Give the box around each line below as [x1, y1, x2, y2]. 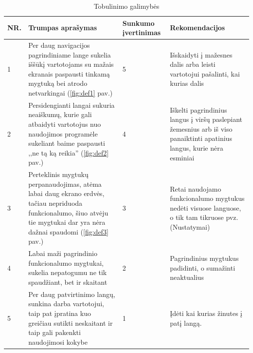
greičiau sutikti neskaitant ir [28, 317, 113, 328]
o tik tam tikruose [170, 212, 224, 222]
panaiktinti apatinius [170, 133, 232, 143]
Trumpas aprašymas [28, 22, 97, 33]
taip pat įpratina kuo [28, 308, 91, 318]
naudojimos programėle [28, 128, 98, 138]
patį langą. [170, 317, 202, 328]
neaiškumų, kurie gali [28, 109, 92, 119]
